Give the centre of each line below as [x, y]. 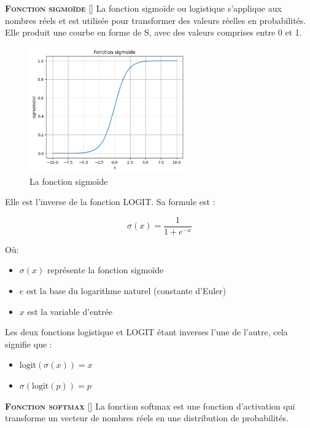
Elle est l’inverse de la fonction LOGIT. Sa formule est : [110, 202]
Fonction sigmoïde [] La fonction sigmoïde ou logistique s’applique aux [143, 8]
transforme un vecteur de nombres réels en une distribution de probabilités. [147, 418]
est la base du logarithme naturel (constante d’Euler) [126, 290]
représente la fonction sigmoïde [105, 270]
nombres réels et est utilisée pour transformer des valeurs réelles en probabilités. [156, 20]
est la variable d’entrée [70, 311]
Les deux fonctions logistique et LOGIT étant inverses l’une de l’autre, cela [146, 332]
